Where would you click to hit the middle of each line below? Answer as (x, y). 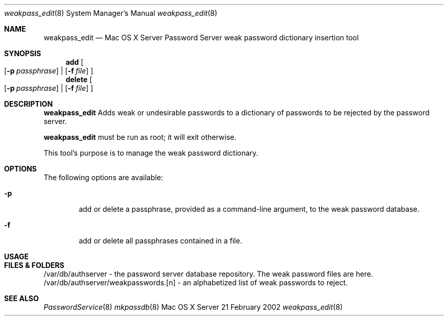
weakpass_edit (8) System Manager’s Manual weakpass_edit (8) (111, 13)
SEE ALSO (21, 298)
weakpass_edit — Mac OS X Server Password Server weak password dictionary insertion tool (201, 38)
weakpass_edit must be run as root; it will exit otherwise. (140, 137)
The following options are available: (103, 177)
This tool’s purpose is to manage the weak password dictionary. (151, 153)
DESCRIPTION (29, 104)
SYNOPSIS (23, 53)
